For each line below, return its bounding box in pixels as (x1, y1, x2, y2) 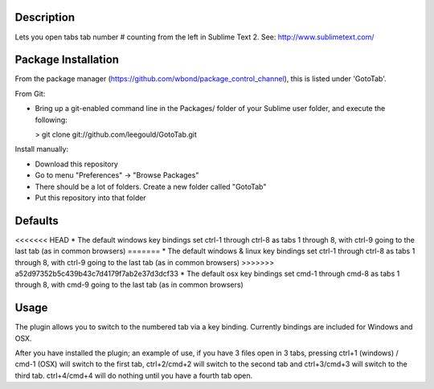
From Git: (14, 88, 46, 98)
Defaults (14, 214, 59, 227)
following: (35, 115, 68, 125)
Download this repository (35, 159, 118, 169)
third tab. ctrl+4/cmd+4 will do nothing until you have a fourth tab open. (14, 371, 253, 380)
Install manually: (14, 145, 68, 154)
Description (14, 10, 76, 24)
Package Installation (14, 53, 120, 67)
